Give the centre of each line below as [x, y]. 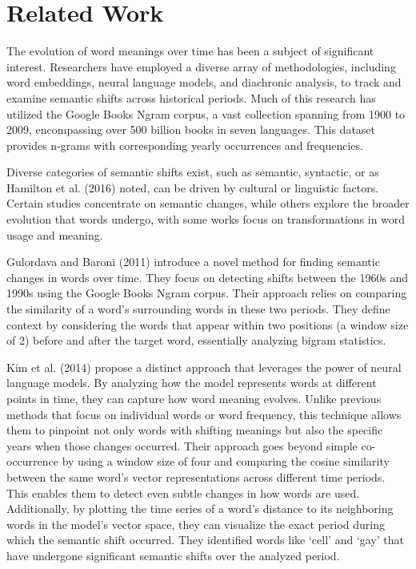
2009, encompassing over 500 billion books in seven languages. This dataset [191, 129]
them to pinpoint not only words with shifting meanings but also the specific [195, 430]
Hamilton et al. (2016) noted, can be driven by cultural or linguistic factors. [193, 187]
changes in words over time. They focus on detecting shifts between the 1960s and [208, 277]
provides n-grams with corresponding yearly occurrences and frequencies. [185, 145]
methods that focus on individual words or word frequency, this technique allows [204, 414]
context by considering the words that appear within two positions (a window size [208, 324]
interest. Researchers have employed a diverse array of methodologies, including [201, 66]
